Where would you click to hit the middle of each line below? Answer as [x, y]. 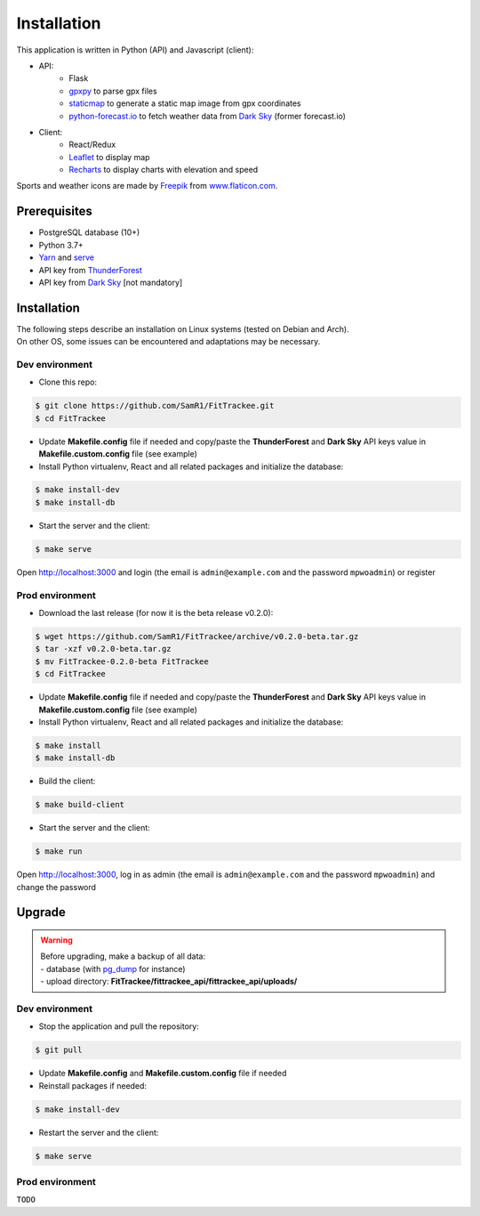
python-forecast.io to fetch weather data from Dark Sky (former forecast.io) [208, 116]
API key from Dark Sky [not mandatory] [111, 282]
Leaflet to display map [109, 157]
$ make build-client [80, 805]
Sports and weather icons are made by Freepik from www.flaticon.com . [147, 186]
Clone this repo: [68, 382]
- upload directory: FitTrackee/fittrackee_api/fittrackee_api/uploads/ [169, 981]
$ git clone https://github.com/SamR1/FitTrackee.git [155, 406]
